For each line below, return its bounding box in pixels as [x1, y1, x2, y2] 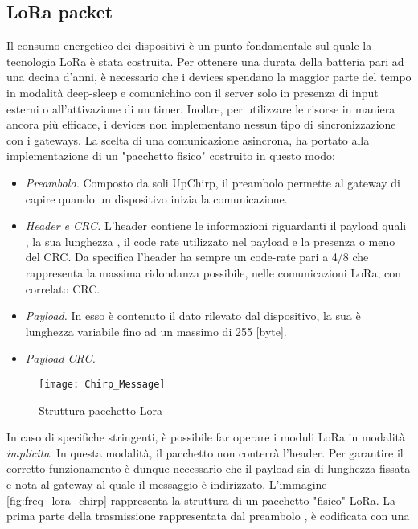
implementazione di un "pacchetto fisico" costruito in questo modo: [6, 147, 335, 164]
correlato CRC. [25, 280, 100, 297]
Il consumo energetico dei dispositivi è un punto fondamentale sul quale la [6, 37, 372, 54]
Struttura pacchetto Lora [39, 401, 162, 418]
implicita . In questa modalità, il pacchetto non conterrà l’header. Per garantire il [6, 444, 404, 461]
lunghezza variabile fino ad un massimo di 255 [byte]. [25, 322, 287, 339]
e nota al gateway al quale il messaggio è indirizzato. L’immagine [6, 475, 327, 492]
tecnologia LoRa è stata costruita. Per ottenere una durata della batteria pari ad [6, 52, 404, 69]
